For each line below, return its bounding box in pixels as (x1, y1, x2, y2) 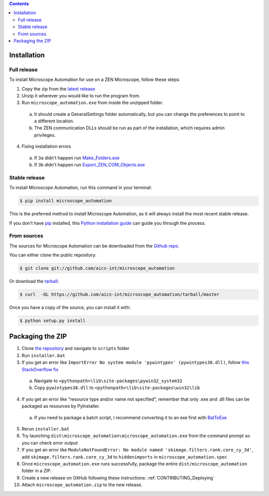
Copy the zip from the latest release (21, 85, 96, 92)
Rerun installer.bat (21, 426, 70, 432)
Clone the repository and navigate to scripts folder (21, 345, 130, 352)
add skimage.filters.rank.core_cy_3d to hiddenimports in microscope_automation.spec (21, 454, 228, 460)
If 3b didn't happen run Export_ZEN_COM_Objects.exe (34, 162, 145, 168)
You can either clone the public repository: (9, 252, 97, 258)
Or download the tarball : (9, 278, 59, 284)
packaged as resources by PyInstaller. (21, 403, 100, 409)
